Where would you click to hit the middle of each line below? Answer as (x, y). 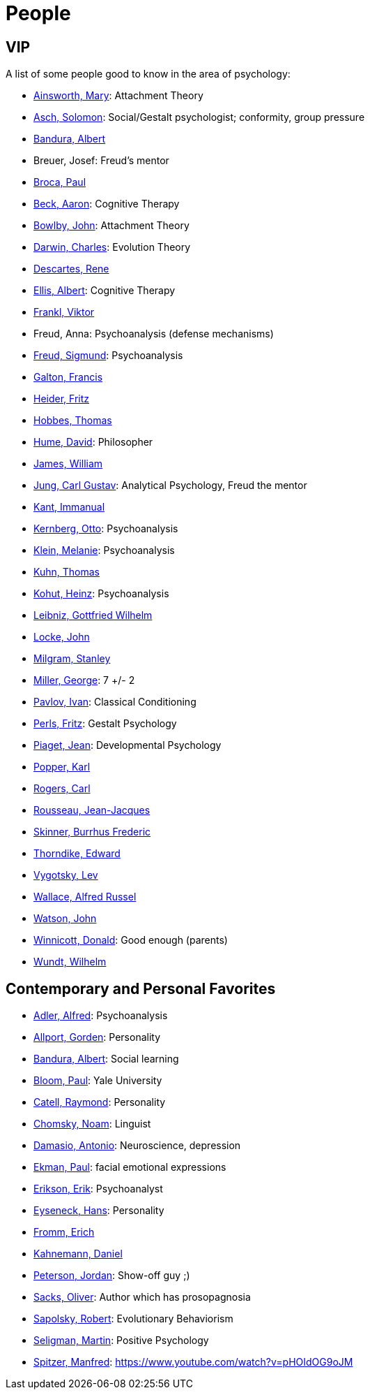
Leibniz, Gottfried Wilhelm (93, 615)
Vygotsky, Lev (66, 875)
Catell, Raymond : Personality (100, 1102)
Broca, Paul (60, 182)
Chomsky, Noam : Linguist (92, 1124)
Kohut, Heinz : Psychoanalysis (101, 594)
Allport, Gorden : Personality (97, 1037)
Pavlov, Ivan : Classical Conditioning (115, 702)
